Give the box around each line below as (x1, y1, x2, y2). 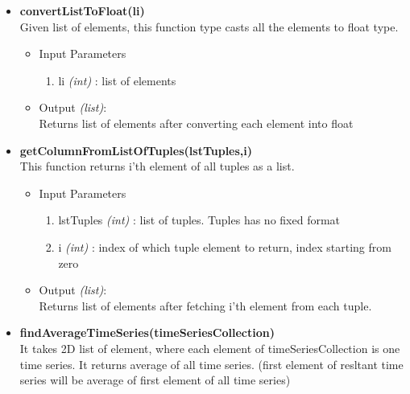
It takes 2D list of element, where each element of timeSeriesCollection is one (19, 339, 400, 356)
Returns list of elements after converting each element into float (39, 114, 354, 131)
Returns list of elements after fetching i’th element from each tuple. (39, 297, 372, 314)
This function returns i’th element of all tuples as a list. (19, 158, 295, 174)
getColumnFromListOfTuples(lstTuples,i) (19, 142, 253, 158)
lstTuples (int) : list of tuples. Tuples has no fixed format (58, 211, 341, 228)
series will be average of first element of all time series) (19, 371, 291, 388)
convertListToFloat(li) (19, 2, 145, 18)
